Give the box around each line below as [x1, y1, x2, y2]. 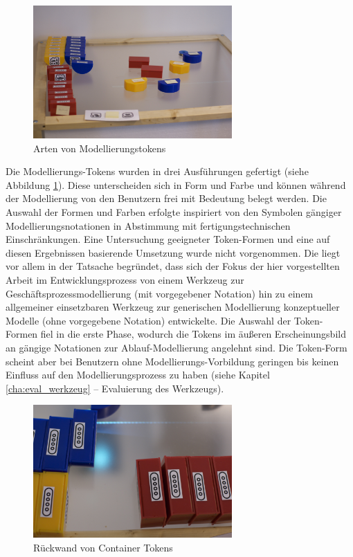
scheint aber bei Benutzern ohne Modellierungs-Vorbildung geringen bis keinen [6, 354, 339, 368]
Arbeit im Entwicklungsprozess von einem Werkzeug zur [6, 272, 244, 286]
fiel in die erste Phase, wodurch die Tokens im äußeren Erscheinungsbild [40, 327, 346, 341]
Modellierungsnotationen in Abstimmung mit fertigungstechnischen [6, 218, 291, 232]
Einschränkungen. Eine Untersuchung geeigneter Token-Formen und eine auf [6, 232, 330, 246]
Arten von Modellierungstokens [33, 140, 166, 155]
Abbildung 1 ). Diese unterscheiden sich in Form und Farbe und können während [6, 177, 346, 192]
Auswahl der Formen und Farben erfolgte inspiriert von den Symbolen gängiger [6, 204, 342, 219]
